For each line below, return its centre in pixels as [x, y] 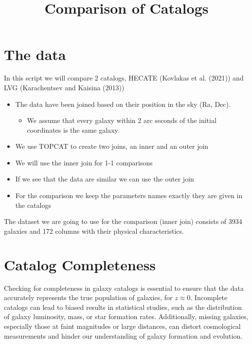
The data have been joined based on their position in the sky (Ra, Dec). [123, 104]
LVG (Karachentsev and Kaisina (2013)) [64, 87]
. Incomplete [209, 297]
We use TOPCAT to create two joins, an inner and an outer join [112, 146]
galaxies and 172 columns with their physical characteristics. [94, 231]
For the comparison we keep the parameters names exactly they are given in [129, 195]
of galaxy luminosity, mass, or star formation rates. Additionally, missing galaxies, [126, 316]
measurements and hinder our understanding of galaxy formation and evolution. [123, 335]
